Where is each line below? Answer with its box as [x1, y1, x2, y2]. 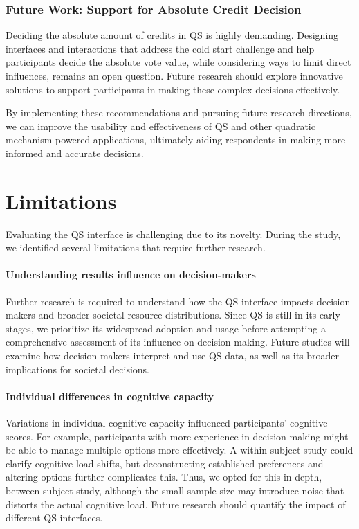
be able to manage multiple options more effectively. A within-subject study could [6, 442, 353, 457]
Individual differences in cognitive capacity [6, 388, 214, 403]
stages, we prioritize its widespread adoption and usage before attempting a [6, 321, 326, 335]
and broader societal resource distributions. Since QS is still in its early [38, 307, 340, 322]
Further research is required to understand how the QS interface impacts [6, 294, 314, 308]
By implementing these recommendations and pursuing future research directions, [6, 105, 352, 120]
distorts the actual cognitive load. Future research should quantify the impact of [6, 496, 346, 511]
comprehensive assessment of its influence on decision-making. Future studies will [6, 334, 350, 349]
